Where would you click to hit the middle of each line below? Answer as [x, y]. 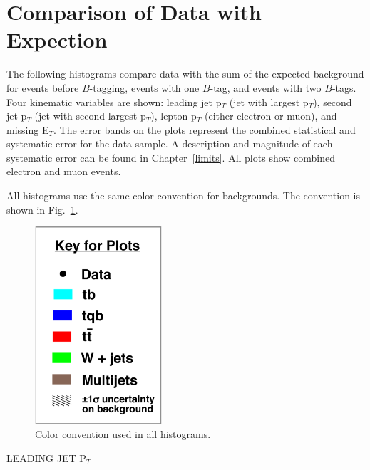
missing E [28, 129]
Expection [57, 40]
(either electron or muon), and [271, 116]
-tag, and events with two [266, 87]
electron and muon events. [64, 171]
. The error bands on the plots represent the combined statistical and [204, 129]
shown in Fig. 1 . [42, 209]
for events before [43, 87]
